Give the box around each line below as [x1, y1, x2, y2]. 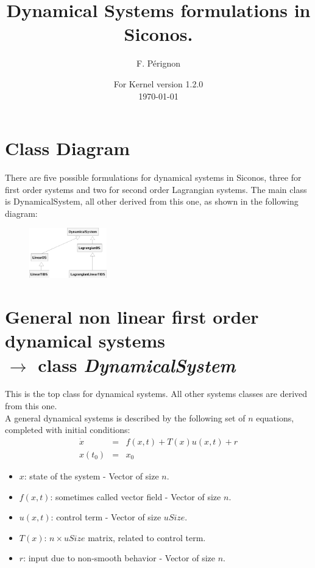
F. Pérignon [136, 57, 180, 70]
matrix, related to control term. [88, 531, 206, 544]
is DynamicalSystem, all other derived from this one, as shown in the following [5, 195, 299, 208]
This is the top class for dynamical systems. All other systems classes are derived [5, 387, 308, 400]
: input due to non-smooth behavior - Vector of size [23, 552, 215, 564]
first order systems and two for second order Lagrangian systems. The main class [5, 183, 307, 195]
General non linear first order [5, 304, 259, 329]
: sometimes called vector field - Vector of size [50, 490, 221, 503]
